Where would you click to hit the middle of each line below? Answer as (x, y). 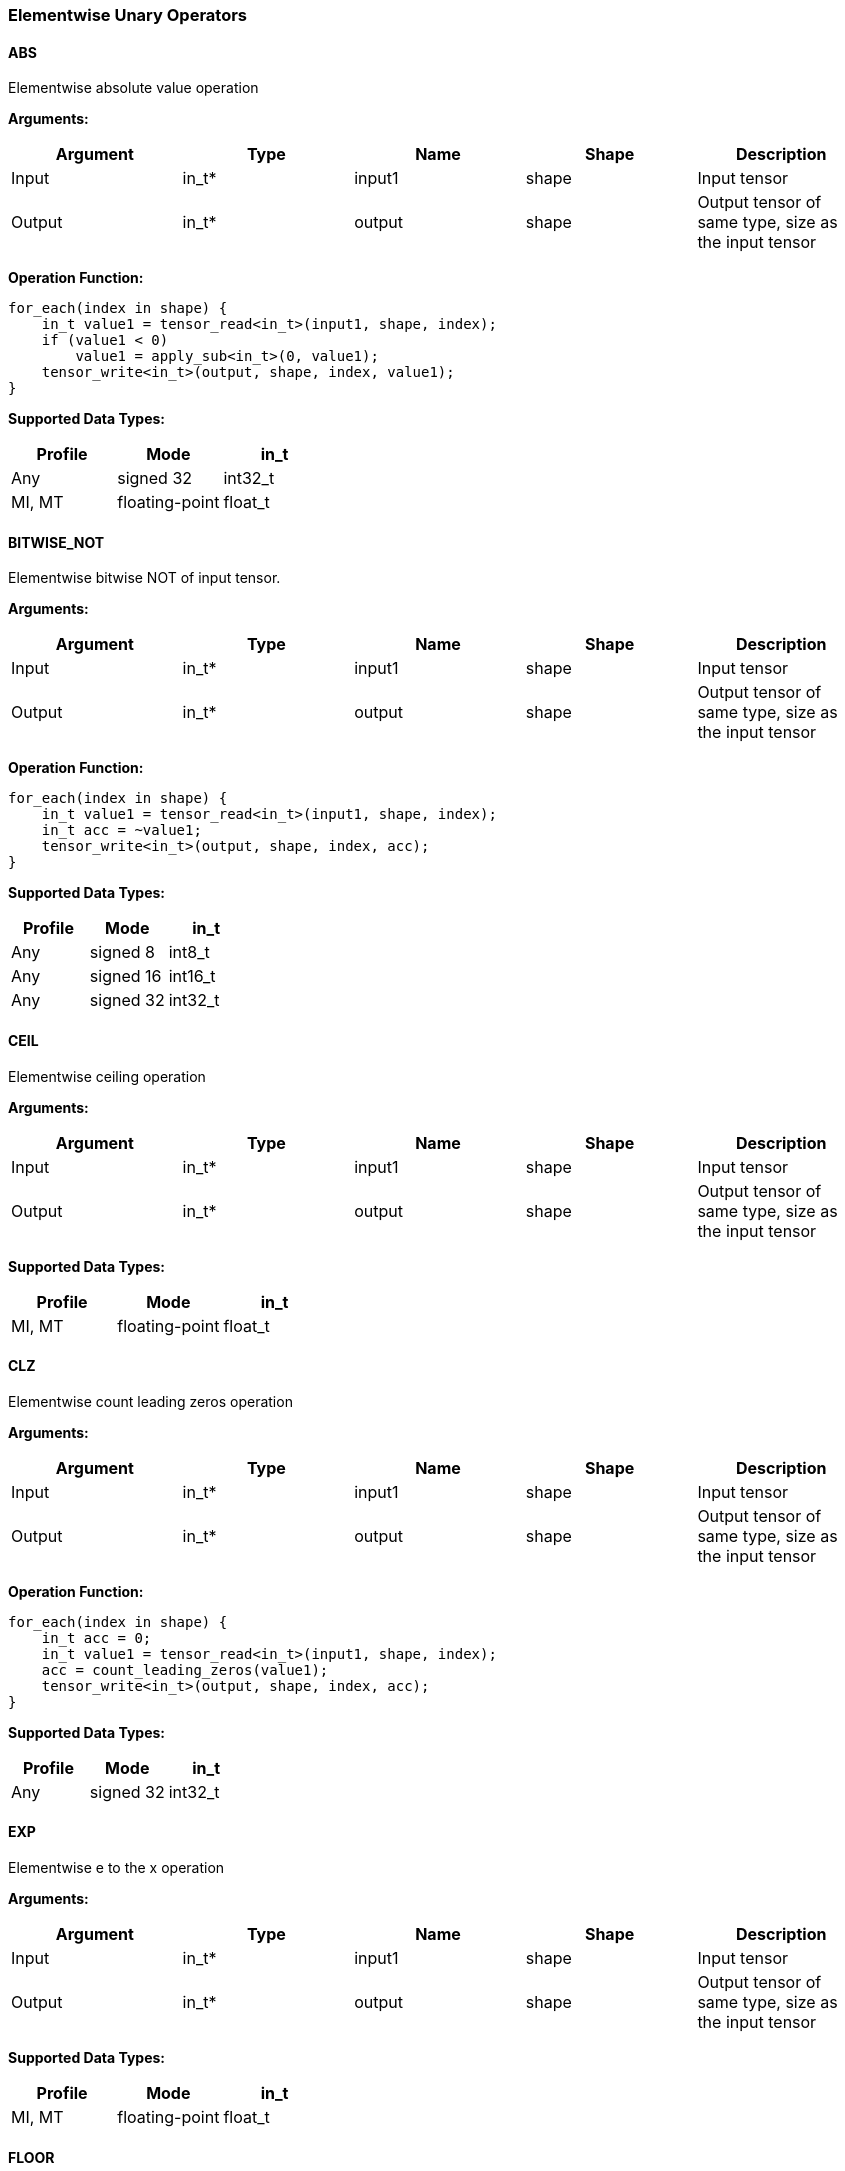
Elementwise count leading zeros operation (150, 1401)
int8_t (189, 952)
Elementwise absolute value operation (133, 88)
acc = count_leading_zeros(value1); (185, 1669)
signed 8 (122, 952)
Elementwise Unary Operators (128, 15)
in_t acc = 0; (96, 1637)
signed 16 (125, 976)
